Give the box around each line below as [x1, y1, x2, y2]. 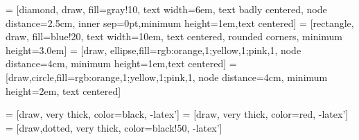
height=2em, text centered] [6, 83, 121, 98]
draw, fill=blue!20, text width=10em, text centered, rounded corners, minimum [6, 29, 343, 44]
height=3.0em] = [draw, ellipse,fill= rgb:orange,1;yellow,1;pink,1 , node [6, 42, 301, 57]
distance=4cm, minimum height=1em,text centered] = [6, 56, 237, 71]
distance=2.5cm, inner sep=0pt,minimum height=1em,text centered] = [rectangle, [6, 15, 354, 30]
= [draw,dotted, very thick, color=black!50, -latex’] [6, 120, 222, 134]
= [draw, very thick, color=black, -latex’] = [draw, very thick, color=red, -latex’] [6, 107, 349, 121]
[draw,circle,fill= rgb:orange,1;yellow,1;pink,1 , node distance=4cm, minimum [6, 69, 328, 84]
